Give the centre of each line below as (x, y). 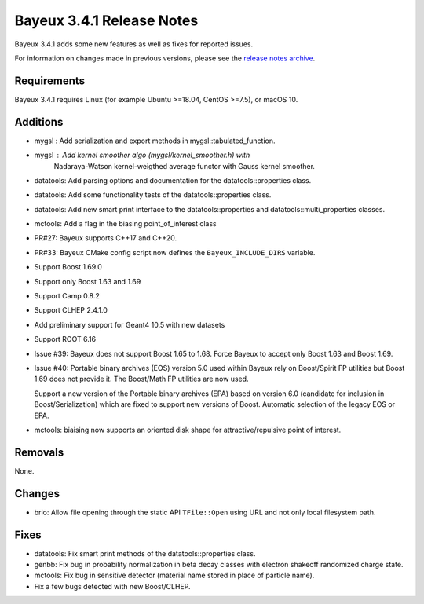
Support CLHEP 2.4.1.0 (71, 310)
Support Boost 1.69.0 (68, 267)
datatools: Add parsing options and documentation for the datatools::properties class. (173, 180)
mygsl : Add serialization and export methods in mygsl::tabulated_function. (155, 141)
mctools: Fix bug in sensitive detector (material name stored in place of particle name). (174, 575)
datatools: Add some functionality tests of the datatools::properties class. (153, 195)
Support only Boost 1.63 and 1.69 (88, 281)
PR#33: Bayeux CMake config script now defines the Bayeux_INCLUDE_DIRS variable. (175, 252)
